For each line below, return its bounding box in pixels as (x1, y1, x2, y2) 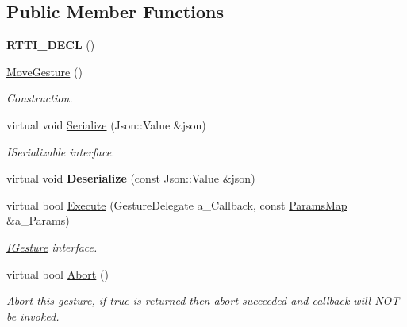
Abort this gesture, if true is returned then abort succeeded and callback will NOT (6, 292, 400, 309)
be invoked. (6, 307, 60, 324)
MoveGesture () (6, 63, 83, 79)
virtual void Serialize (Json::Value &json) (6, 116, 206, 133)
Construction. (6, 90, 73, 106)
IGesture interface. (6, 238, 98, 255)
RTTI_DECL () (6, 37, 95, 53)
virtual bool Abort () (6, 265, 109, 282)
